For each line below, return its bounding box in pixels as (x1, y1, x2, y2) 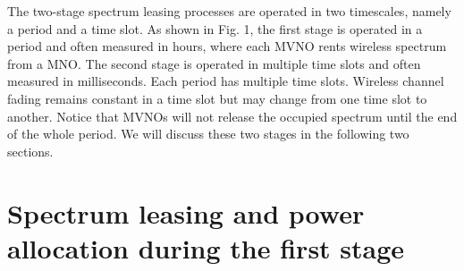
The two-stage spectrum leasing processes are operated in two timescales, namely (7, 2, 451, 20)
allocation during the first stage (7, 229, 405, 266)
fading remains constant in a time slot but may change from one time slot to (7, 89, 427, 107)
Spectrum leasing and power (7, 194, 365, 231)
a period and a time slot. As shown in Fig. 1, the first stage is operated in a (7, 19, 423, 38)
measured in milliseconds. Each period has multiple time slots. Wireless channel (7, 72, 444, 90)
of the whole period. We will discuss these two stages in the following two (7, 124, 409, 143)
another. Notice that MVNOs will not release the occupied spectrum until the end (7, 106, 458, 125)
